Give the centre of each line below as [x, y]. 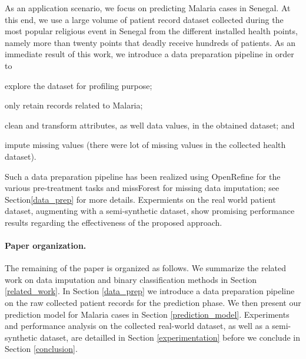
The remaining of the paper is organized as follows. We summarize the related [146, 268]
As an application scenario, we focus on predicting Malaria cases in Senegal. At [148, 8]
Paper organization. [46, 246]
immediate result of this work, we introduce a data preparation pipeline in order [149, 54]
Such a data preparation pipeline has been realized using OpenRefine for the [143, 176]
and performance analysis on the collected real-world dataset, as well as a [137, 326]
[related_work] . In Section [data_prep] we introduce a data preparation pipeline [150, 291]
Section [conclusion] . [41, 349]
